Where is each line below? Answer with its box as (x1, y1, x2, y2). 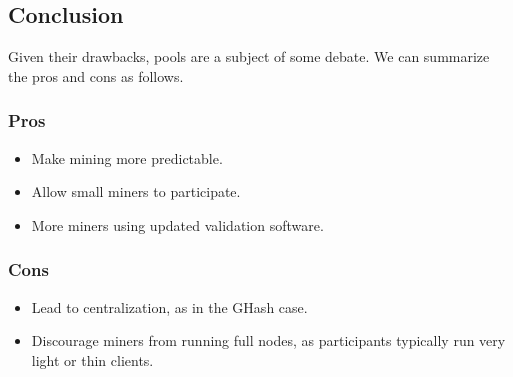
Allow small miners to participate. (31, 181, 241, 202)
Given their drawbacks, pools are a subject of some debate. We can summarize (8, 46, 490, 67)
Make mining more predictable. (31, 147, 223, 168)
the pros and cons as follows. (8, 65, 184, 86)
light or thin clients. (31, 349, 154, 370)
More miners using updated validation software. (31, 214, 324, 235)
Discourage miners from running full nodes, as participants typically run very (31, 330, 506, 351)
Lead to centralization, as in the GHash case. (31, 296, 308, 317)
